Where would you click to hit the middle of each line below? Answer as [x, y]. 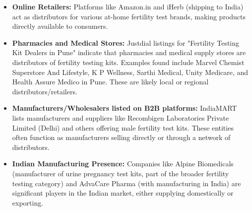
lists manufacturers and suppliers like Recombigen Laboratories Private [121, 117]
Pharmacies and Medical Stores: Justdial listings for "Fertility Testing [126, 42]
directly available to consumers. [60, 26]
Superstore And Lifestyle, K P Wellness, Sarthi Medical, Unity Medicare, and [130, 72]
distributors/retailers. [45, 91]
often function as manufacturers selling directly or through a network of [121, 137]
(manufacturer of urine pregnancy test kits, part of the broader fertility [121, 173]
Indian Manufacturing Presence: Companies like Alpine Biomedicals [123, 164]
